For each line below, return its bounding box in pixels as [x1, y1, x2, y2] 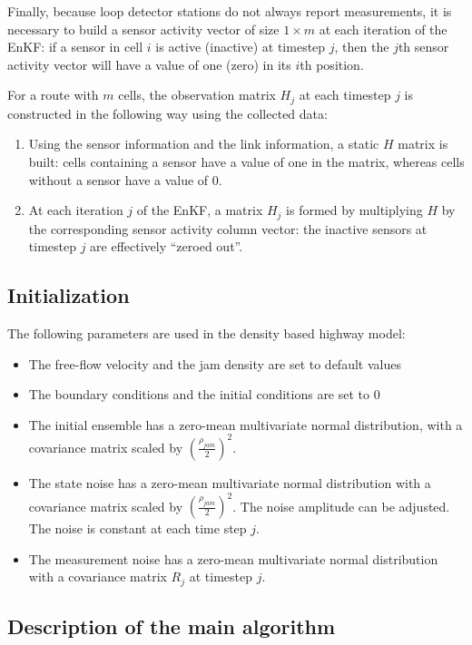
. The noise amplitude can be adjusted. [232, 496, 450, 515]
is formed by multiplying [286, 200, 423, 220]
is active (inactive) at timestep [155, 37, 326, 56]
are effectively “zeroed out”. [90, 237, 243, 256]
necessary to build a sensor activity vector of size [7, 19, 280, 38]
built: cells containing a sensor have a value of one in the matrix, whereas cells [28, 152, 465, 171]
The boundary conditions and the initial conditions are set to [28, 385, 370, 404]
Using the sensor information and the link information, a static [28, 134, 379, 153]
